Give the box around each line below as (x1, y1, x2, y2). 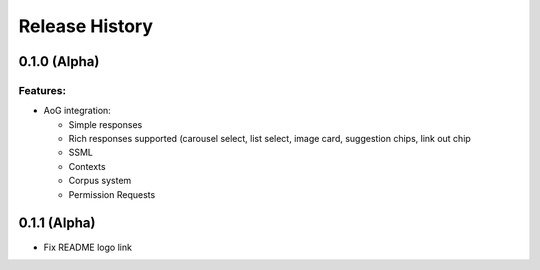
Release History (18, 15, 154, 37)
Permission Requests (68, 188, 156, 200)
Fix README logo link (43, 241, 132, 253)
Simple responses (68, 118, 143, 130)
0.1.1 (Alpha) (18, 215, 96, 232)
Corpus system (68, 175, 132, 187)
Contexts (68, 160, 106, 172)
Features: (18, 83, 67, 97)
